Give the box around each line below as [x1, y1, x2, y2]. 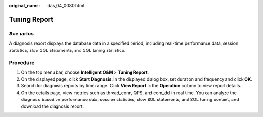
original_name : [9, 3, 40, 8]
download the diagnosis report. [21, 103, 84, 109]
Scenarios [9, 30, 34, 37]
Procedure [9, 59, 35, 66]
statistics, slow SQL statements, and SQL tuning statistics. [9, 47, 126, 53]
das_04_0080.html [47, 3, 85, 8]
